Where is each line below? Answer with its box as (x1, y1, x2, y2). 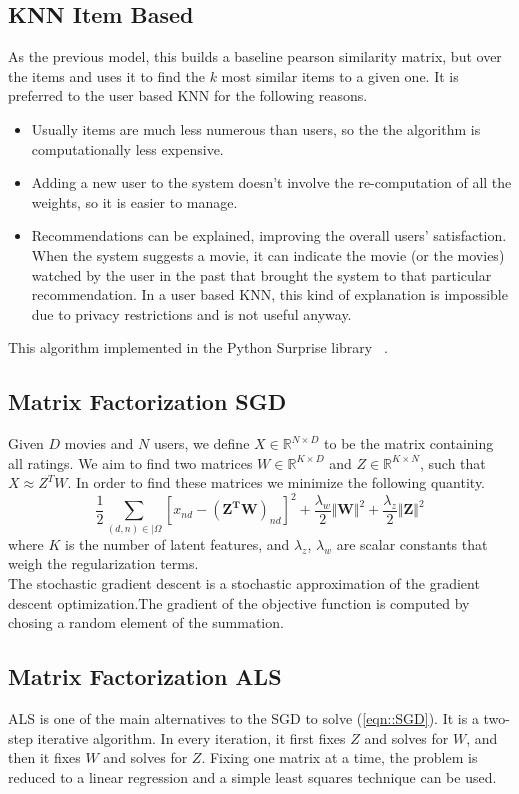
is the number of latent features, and (65, 533, 290, 554)
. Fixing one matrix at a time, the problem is (201, 747, 478, 768)
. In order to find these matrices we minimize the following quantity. (67, 472, 486, 493)
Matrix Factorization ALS (8, 661, 282, 692)
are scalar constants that (336, 533, 488, 554)
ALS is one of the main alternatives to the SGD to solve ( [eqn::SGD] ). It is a (8, 707, 479, 728)
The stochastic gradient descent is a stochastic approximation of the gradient (8, 572, 480, 593)
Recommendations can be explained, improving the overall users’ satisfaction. (31, 225, 507, 246)
